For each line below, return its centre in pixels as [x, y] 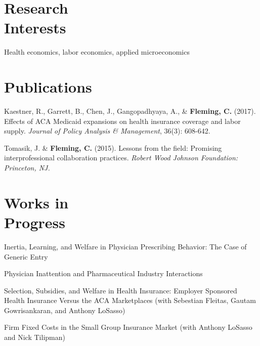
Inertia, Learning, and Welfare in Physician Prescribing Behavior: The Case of [125, 246]
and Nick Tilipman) [35, 337]
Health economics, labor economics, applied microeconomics [97, 52]
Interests [35, 28]
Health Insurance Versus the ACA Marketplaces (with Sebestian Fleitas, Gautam [130, 300]
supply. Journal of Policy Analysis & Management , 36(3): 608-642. [107, 131]
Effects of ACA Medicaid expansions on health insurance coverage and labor [122, 121]
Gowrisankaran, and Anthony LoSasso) [65, 310]
